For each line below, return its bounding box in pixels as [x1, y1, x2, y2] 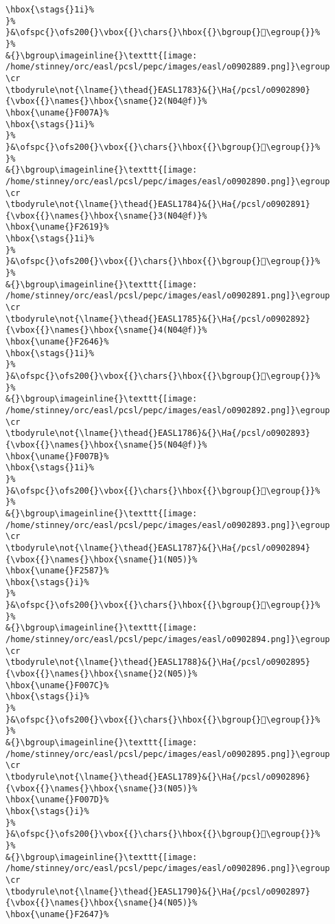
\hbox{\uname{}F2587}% [5, 566, 109, 576]
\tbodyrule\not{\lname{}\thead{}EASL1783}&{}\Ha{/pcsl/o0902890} [5, 85, 310, 95]
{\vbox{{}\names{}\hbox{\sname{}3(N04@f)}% [5, 210, 207, 221]
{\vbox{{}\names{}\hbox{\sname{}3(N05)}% [5, 783, 198, 793]
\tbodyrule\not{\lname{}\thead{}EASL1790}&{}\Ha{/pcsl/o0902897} [5, 886, 310, 896]
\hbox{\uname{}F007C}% [5, 680, 109, 690]
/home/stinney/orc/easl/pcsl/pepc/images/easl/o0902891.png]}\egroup [5, 291, 330, 301]
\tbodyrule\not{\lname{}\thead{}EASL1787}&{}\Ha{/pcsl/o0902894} [5, 542, 310, 553]
